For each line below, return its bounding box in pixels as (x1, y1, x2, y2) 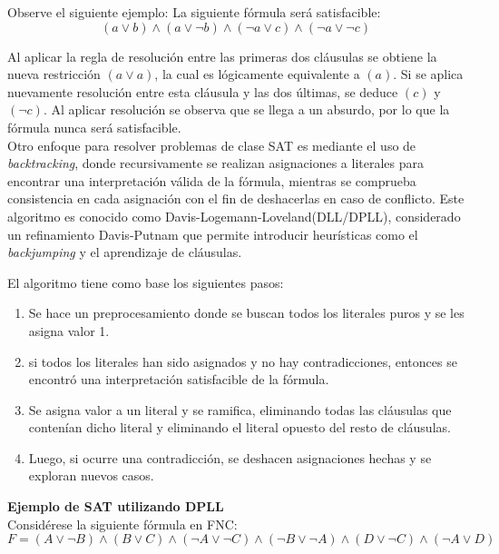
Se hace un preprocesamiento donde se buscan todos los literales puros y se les (28, 303, 465, 322)
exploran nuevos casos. (28, 466, 154, 485)
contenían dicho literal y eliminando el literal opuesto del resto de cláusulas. (28, 418, 451, 437)
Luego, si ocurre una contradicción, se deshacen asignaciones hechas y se (28, 448, 432, 467)
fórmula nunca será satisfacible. (7, 117, 181, 136)
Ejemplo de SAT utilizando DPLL (7, 497, 224, 516)
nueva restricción (7, 64, 101, 84)
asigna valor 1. (28, 321, 110, 340)
